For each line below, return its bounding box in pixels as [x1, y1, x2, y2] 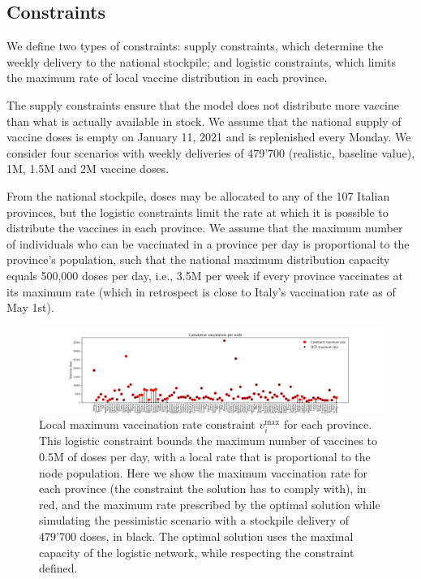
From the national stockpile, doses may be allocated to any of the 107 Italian [6, 187, 390, 204]
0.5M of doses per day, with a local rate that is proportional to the [39, 448, 371, 465]
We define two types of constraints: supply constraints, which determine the [6, 37, 384, 54]
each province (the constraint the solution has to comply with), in [39, 480, 367, 497]
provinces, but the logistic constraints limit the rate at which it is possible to [6, 203, 389, 220]
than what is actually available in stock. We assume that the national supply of [6, 112, 402, 129]
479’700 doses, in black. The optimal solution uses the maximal [39, 528, 354, 545]
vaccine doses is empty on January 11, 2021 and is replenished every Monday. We [6, 128, 411, 145]
